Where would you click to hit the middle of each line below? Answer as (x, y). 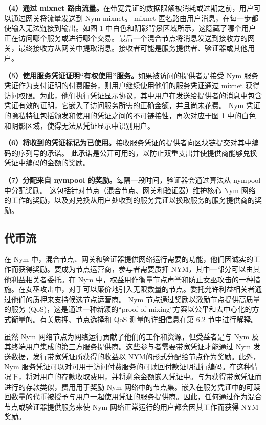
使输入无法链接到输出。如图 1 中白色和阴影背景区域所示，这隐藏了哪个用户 (130, 28)
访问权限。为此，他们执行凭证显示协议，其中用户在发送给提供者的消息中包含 (133, 95)
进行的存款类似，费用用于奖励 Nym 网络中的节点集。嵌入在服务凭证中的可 (129, 386)
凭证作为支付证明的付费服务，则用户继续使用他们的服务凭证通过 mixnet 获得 (132, 85)
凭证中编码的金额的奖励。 (47, 163)
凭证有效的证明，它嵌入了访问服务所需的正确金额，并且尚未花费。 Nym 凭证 (132, 105)
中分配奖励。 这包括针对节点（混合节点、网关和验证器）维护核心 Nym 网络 (130, 190)
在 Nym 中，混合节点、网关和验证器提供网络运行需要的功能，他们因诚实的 (129, 259)
